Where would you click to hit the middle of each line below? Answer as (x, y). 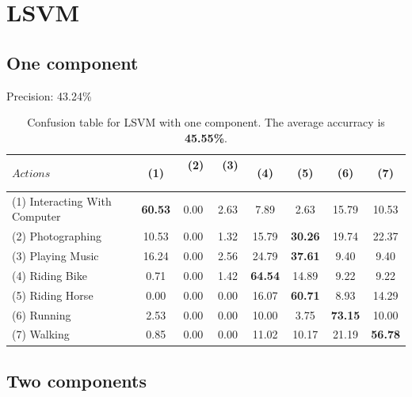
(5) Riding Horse (53, 295)
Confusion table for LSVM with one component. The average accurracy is (206, 122)
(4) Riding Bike (50, 275)
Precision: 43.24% (49, 95)
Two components (76, 380)
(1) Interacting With (62, 200)
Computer (36, 216)
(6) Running (42, 314)
